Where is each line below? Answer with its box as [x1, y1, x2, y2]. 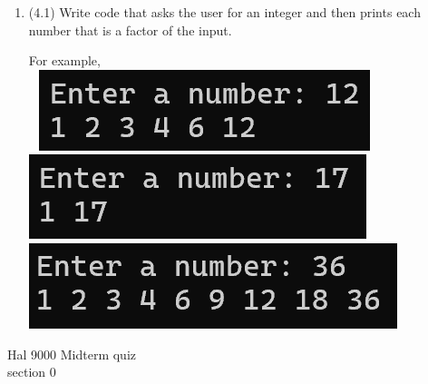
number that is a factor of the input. [28, 20, 232, 39]
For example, [28, 51, 101, 70]
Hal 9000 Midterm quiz [7, 344, 136, 363]
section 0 [7, 362, 56, 381]
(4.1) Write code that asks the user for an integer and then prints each [28, 3, 421, 21]
